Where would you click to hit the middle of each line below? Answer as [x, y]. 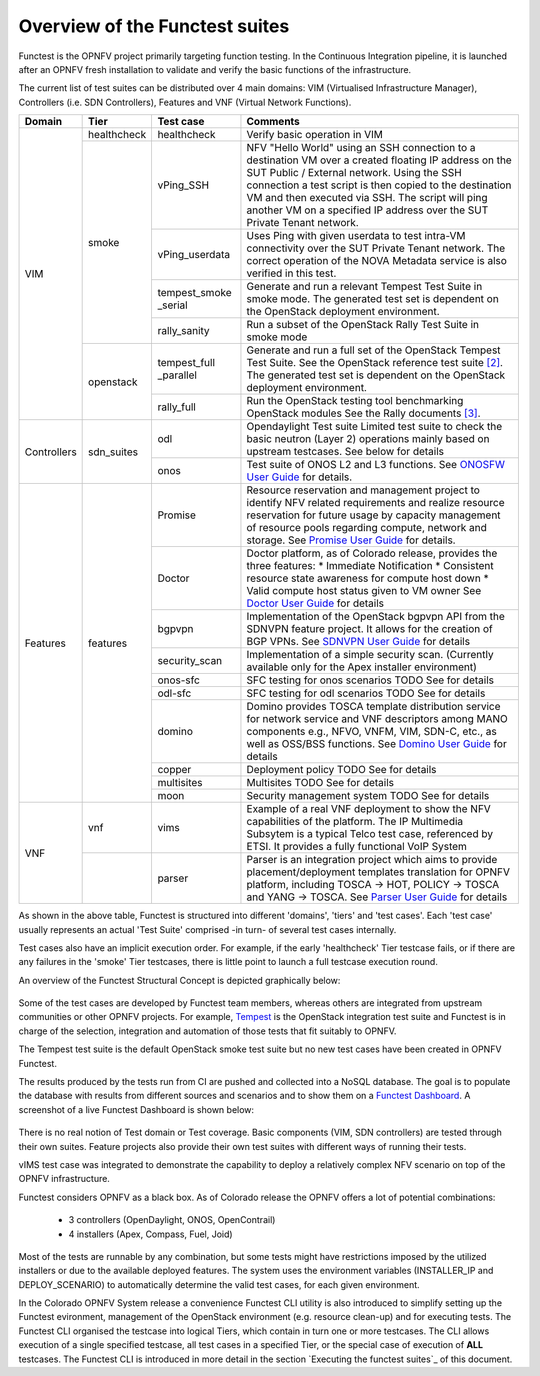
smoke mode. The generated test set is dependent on [372, 299]
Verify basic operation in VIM [315, 135]
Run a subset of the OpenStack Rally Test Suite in [363, 325]
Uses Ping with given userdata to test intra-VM [356, 236]
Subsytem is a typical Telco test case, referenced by [370, 834]
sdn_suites [113, 452]
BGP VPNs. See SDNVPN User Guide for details [358, 642]
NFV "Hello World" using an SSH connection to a [361, 148]
